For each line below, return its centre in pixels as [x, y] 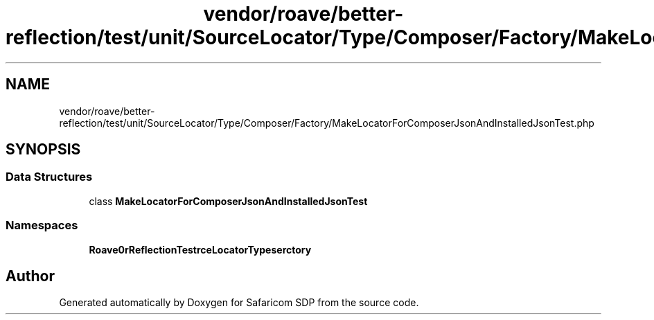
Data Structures [49, 177]
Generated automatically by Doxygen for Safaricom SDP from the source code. [239, 303]
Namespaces [42, 225]
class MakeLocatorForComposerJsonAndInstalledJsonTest [228, 201]
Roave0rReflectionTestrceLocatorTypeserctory [200, 249]
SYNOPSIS [43, 150]
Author [30, 276]
